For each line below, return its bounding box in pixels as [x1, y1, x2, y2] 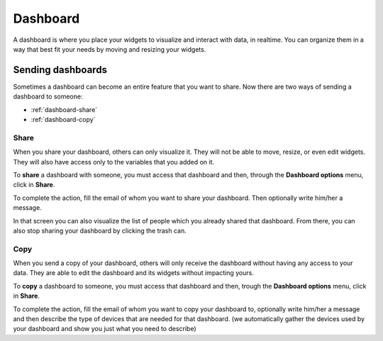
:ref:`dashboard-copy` [30, 116, 96, 124]
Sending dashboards [13, 64, 108, 76]
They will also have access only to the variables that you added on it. [13, 157, 215, 166]
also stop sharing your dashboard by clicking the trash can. [13, 226, 187, 235]
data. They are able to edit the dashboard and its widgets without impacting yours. [13, 269, 255, 277]
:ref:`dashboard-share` [30, 105, 98, 113]
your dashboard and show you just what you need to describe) [13, 325, 196, 333]
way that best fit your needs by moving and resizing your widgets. [13, 45, 206, 53]
